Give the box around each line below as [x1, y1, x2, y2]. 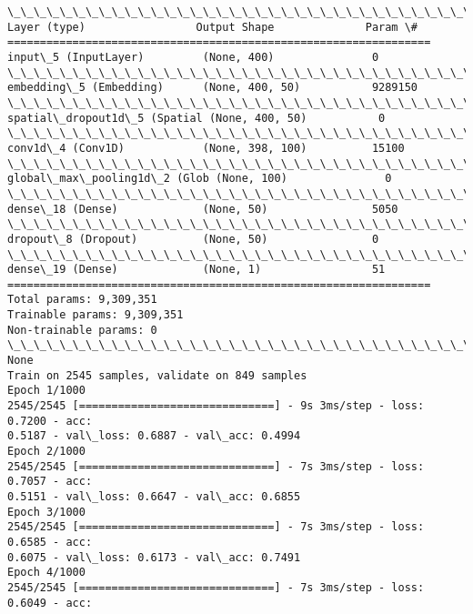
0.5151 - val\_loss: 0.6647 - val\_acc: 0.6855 [7, 490, 301, 503]
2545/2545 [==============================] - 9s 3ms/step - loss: [7, 399, 425, 413]
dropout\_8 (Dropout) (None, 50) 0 [7, 232, 379, 246]
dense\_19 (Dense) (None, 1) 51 [7, 263, 386, 277]
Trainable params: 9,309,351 [7, 308, 184, 322]
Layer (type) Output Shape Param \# [7, 20, 418, 34]
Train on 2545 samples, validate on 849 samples [7, 368, 307, 382]
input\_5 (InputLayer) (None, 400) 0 [7, 50, 379, 64]
